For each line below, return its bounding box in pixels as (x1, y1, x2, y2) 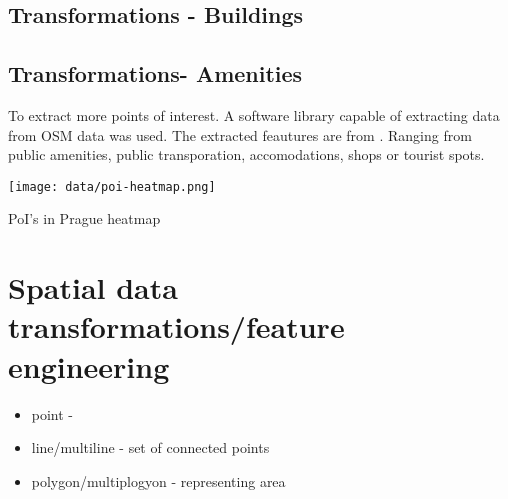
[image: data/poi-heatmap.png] (8, 179, 216, 194)
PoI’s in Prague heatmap (8, 208, 161, 229)
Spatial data (8, 267, 178, 308)
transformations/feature (8, 306, 345, 347)
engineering (8, 345, 170, 386)
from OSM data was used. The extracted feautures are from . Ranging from (8, 124, 472, 145)
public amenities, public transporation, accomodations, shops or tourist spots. (8, 144, 485, 165)
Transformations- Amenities (8, 58, 303, 89)
